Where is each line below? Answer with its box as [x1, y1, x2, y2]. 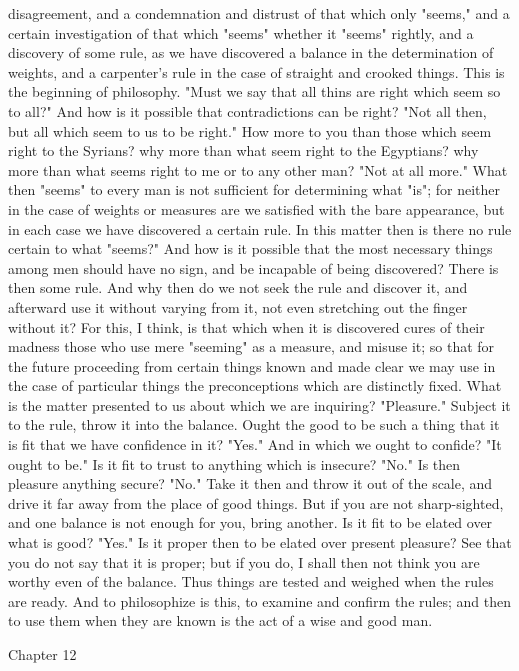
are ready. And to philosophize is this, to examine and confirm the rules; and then [8, 590, 511, 611]
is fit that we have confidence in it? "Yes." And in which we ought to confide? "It [8, 434, 502, 455]
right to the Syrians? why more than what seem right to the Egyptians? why [8, 140, 479, 161]
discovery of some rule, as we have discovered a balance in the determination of [8, 42, 494, 63]
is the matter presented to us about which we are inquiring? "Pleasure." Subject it [8, 394, 511, 415]
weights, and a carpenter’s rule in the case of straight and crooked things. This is [8, 61, 505, 82]
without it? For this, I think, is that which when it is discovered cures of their [8, 316, 485, 337]
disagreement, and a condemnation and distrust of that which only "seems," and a [8, 3, 510, 23]
